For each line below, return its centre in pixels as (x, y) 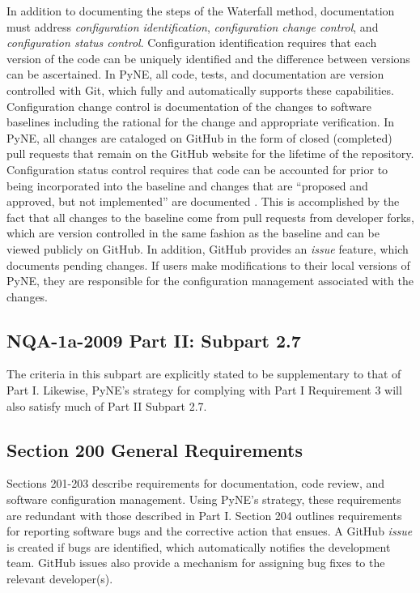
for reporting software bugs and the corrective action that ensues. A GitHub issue (210, 531)
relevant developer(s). (60, 579)
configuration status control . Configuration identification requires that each (192, 43)
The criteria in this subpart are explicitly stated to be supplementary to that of (204, 374)
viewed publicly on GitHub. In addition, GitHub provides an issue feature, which (208, 248)
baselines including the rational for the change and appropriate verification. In (201, 122)
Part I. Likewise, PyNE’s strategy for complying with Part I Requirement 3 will (204, 390)
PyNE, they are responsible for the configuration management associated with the (210, 281)
